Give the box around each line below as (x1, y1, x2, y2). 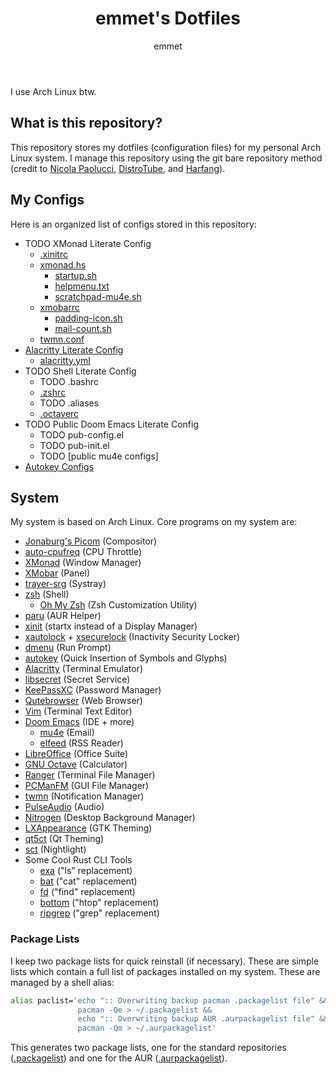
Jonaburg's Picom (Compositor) (24, 535, 158, 547)
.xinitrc (39, 248, 68, 260)
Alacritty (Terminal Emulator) (24, 663, 143, 675)
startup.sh (54, 269, 97, 281)
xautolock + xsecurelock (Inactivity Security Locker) (24, 631, 241, 643)
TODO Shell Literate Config (24, 365, 137, 377)
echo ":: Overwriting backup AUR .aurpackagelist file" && (77, 1014, 329, 1024)
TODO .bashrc (39, 375, 99, 387)
